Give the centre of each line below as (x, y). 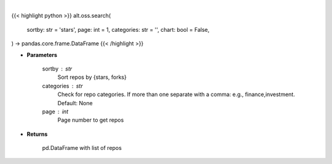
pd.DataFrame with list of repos (82, 148)
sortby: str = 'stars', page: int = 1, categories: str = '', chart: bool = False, (118, 29)
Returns (37, 134)
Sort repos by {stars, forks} (92, 77)
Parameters (42, 54)
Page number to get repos (91, 120)
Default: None (75, 103)
